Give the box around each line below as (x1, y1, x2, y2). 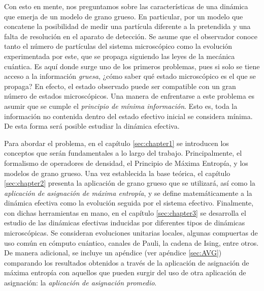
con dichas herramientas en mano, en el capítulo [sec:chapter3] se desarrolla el (4, 207, 246, 218)
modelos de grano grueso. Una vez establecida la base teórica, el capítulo (4, 167, 230, 178)
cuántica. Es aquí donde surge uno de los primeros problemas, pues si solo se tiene (4, 61, 260, 71)
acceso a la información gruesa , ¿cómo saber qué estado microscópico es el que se (4, 71, 256, 81)
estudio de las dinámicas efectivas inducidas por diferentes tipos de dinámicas (4, 217, 245, 228)
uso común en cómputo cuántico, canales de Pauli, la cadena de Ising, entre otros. (4, 237, 259, 248)
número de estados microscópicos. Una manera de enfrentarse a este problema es (4, 91, 255, 101)
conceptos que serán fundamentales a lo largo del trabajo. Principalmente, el (4, 148, 242, 158)
